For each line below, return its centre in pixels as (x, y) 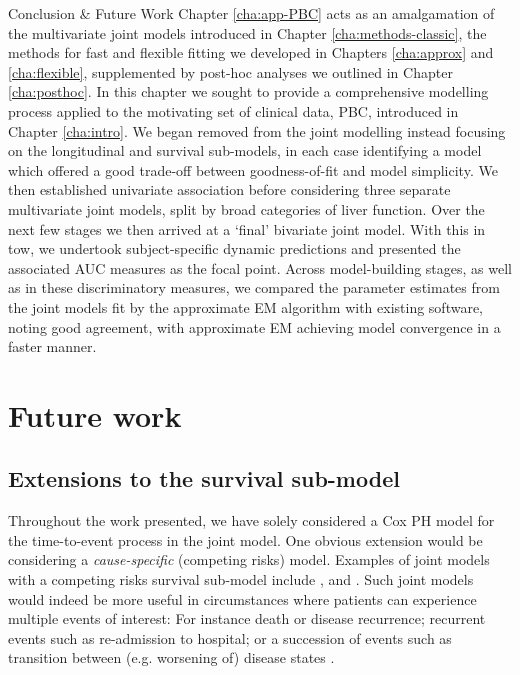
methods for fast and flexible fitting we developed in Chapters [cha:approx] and (251, 52)
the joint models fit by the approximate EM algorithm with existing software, (246, 306)
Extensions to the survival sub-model (204, 478)
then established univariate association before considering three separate (229, 189)
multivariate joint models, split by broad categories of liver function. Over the (246, 208)
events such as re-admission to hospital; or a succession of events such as (230, 637)
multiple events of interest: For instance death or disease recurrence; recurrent (247, 618)
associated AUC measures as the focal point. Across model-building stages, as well (260, 267)
